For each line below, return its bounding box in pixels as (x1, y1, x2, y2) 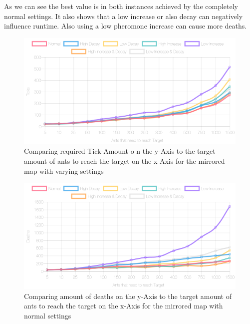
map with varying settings (24, 165, 104, 176)
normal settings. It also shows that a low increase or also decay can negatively (4, 11, 243, 21)
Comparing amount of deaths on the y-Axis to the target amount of (24, 290, 232, 301)
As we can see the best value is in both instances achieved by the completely (4, 1, 238, 11)
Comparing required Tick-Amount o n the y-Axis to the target (24, 146, 216, 156)
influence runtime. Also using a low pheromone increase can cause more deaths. (4, 21, 247, 31)
